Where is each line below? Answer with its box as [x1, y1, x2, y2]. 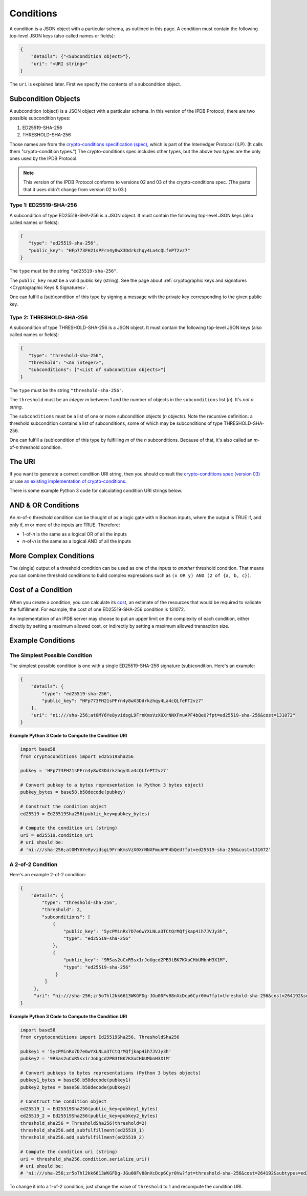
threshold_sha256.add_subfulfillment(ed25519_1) [20, 1127, 145, 1133]
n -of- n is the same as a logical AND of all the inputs [22, 538, 131, 544]
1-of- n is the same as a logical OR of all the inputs [22, 531, 127, 537]
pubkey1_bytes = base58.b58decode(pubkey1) [20, 1077, 131, 1083]
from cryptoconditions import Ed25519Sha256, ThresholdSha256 [20, 1034, 180, 1040]
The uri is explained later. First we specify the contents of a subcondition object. [9, 81, 182, 87]
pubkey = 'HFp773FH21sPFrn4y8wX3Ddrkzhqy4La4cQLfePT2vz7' [20, 768, 169, 774]
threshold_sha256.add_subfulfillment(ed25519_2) [20, 1135, 145, 1140]
